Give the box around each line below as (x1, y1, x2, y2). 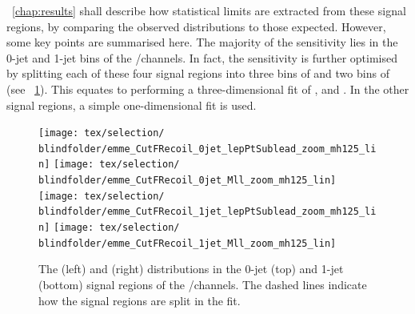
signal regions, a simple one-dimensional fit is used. (6, 96, 257, 113)
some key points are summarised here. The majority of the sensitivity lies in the (6, 34, 398, 50)
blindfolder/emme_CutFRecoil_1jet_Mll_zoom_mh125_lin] (38, 237, 337, 249)
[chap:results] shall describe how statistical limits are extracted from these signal (12, 2, 406, 18)
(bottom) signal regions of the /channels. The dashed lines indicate (38, 276, 367, 292)
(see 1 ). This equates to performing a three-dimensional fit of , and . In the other (6, 80, 409, 97)
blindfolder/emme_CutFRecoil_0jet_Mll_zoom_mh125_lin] (38, 175, 337, 187)
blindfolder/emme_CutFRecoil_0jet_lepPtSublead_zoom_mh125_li (38, 143, 377, 155)
